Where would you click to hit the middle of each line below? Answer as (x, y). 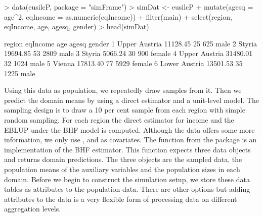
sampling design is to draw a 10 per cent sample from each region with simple (125, 110)
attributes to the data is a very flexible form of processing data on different (121, 199)
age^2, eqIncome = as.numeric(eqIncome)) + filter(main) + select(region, (118, 16)
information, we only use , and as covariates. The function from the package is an (130, 140)
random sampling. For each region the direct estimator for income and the (119, 119)
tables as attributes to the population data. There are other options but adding (127, 189)
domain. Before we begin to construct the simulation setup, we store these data (127, 179)
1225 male (20, 73)
